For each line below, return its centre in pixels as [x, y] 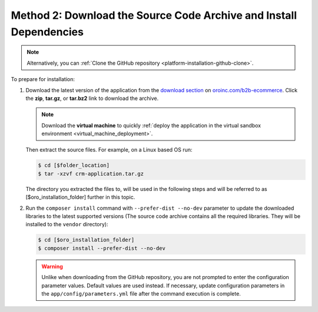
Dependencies [47, 32]
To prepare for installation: [43, 79]
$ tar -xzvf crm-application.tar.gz [91, 174]
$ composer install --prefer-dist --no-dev [102, 248]
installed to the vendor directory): [67, 224]
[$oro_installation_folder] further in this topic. [80, 197]
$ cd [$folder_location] [74, 165]
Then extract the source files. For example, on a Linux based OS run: [109, 150]
